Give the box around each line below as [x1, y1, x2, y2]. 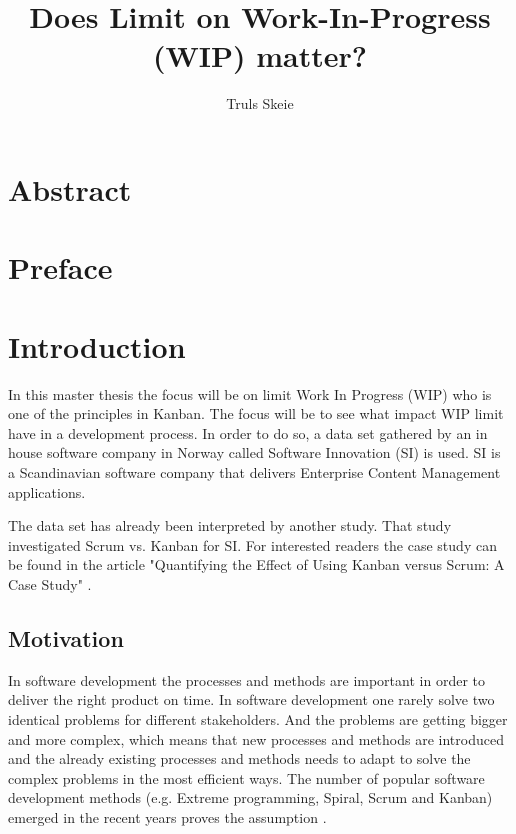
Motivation [8, 622, 124, 653]
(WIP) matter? [152, 35, 367, 76]
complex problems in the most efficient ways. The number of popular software [8, 767, 485, 788]
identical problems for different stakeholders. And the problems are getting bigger [8, 708, 508, 729]
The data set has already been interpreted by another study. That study [8, 515, 452, 536]
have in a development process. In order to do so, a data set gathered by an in [8, 422, 488, 443]
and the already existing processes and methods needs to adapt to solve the [8, 748, 471, 769]
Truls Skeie [226, 93, 294, 114]
